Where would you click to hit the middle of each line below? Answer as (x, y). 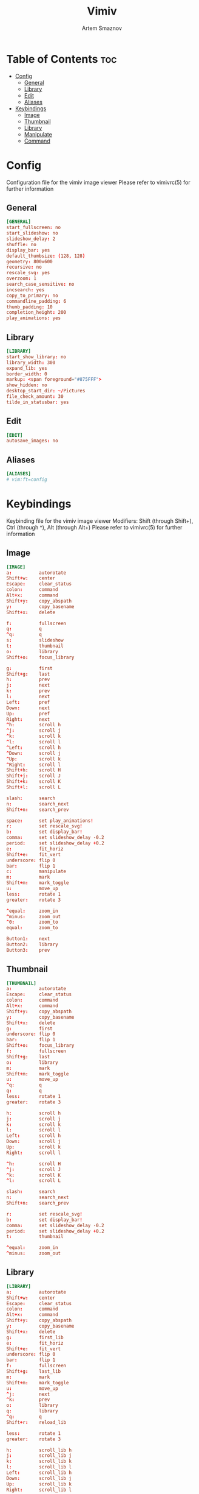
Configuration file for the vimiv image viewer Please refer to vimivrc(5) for (98, 182)
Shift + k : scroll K (34, 782)
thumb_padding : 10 (29, 307)
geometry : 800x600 (29, 261)
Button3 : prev (28, 950)
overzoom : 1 (21, 278)
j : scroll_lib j (39, 1456)
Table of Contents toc (62, 59)
